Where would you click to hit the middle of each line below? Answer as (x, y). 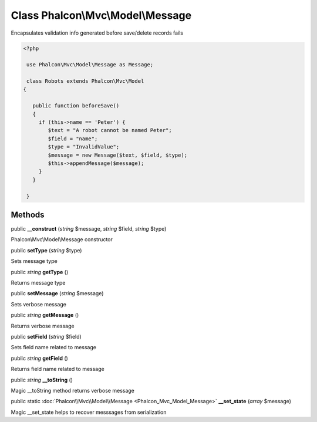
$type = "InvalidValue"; (84, 147)
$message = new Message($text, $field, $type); (118, 155)
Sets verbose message (39, 304)
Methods (28, 215)
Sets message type (34, 261)
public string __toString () (42, 380)
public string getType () (40, 272)
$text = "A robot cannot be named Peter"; (110, 130)
